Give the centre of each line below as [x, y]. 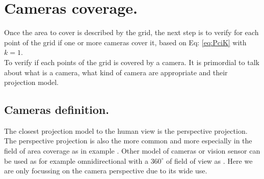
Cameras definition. [57, 110]
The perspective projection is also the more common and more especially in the [128, 141]
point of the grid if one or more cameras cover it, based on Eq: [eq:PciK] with [125, 42]
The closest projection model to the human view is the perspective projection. [126, 130]
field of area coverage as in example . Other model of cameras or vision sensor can [132, 151]
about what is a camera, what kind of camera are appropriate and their [116, 72]
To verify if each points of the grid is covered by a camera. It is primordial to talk [132, 62]
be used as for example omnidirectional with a [76, 160]
